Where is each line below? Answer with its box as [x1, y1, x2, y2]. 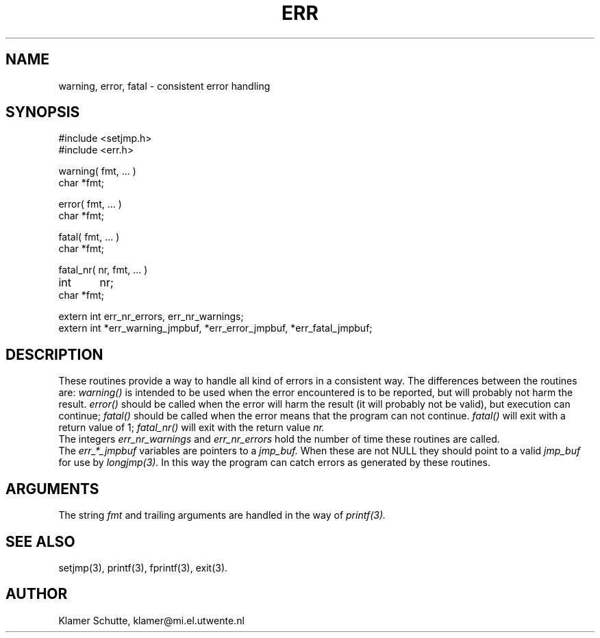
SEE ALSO [5, 532, 75, 550]
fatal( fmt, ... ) [58, 231, 120, 243]
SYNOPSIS [5, 103, 80, 121]
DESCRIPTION [5, 345, 103, 363]
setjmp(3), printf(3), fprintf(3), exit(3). [58, 561, 228, 574]
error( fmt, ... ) [58, 198, 122, 210]
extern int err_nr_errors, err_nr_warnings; [58, 310, 244, 323]
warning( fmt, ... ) [58, 165, 136, 177]
